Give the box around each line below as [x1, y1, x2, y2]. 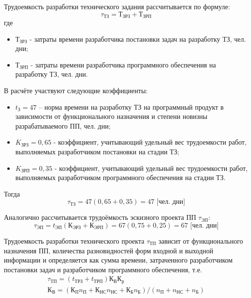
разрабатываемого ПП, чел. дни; [15, 120, 111, 131]
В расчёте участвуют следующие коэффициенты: [4, 85, 148, 96]
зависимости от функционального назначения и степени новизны [15, 111, 208, 121]
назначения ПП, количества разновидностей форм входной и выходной [4, 245, 214, 255]
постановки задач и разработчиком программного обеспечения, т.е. [4, 264, 202, 274]
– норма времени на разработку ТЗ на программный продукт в [38, 101, 224, 112]
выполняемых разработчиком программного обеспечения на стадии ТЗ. [15, 172, 226, 182]
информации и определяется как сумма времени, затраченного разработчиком [4, 255, 233, 265]
